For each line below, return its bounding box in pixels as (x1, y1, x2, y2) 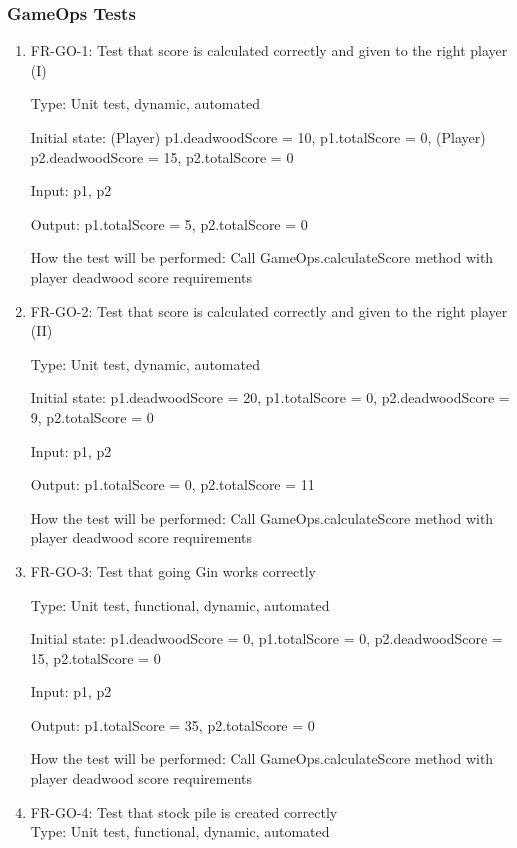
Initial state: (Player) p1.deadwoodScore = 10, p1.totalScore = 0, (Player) (30, 127, 486, 147)
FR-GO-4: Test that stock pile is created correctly (30, 801, 338, 822)
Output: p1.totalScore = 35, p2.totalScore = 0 (30, 714, 315, 735)
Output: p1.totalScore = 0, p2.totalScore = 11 (30, 474, 315, 495)
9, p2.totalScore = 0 (30, 406, 154, 427)
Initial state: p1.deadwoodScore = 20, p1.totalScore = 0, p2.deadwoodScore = (30, 387, 510, 408)
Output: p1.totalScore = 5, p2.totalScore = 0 (30, 213, 308, 234)
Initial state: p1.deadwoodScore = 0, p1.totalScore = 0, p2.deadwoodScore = (30, 628, 503, 649)
